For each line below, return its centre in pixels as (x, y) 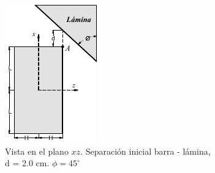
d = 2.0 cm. (27, 163)
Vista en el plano (37, 151)
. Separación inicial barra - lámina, (145, 151)
